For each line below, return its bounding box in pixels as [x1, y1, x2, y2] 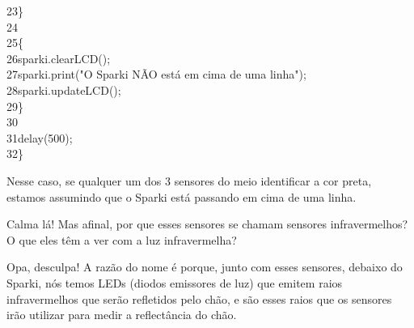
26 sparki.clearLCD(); [6, 49, 111, 66]
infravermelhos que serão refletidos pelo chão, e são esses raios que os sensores [6, 290, 392, 307]
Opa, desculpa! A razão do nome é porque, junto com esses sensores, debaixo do [6, 258, 403, 275]
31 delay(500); [6, 129, 73, 146]
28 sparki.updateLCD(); [6, 81, 121, 98]
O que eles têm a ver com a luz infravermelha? [6, 231, 237, 248]
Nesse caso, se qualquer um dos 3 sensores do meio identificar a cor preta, [6, 172, 372, 189]
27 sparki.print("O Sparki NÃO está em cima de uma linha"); [6, 66, 306, 83]
